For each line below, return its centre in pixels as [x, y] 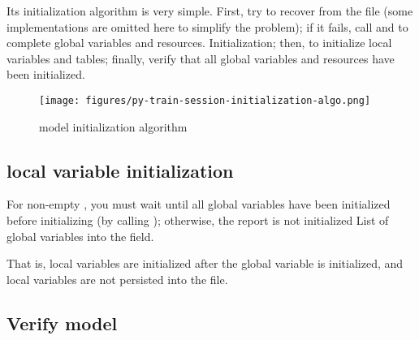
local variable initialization [120, 170]
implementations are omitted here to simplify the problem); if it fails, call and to [207, 26]
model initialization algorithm [113, 126]
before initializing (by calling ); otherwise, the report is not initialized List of [198, 220]
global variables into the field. [80, 236]
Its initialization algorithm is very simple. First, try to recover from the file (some [210, 11]
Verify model [62, 323]
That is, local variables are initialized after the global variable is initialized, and [205, 263]
